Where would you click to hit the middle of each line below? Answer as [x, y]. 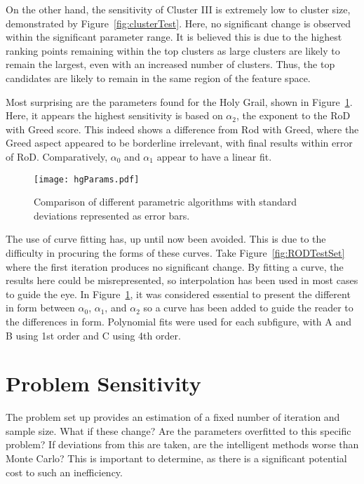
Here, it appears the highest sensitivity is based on [114, 115]
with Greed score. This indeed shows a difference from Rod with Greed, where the [182, 129]
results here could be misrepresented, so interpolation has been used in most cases [182, 280]
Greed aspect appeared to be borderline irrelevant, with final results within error [179, 143]
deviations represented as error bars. [112, 215]
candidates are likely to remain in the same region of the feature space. [158, 78]
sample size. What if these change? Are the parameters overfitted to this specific [178, 430]
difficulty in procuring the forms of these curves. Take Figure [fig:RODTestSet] [175, 252]
